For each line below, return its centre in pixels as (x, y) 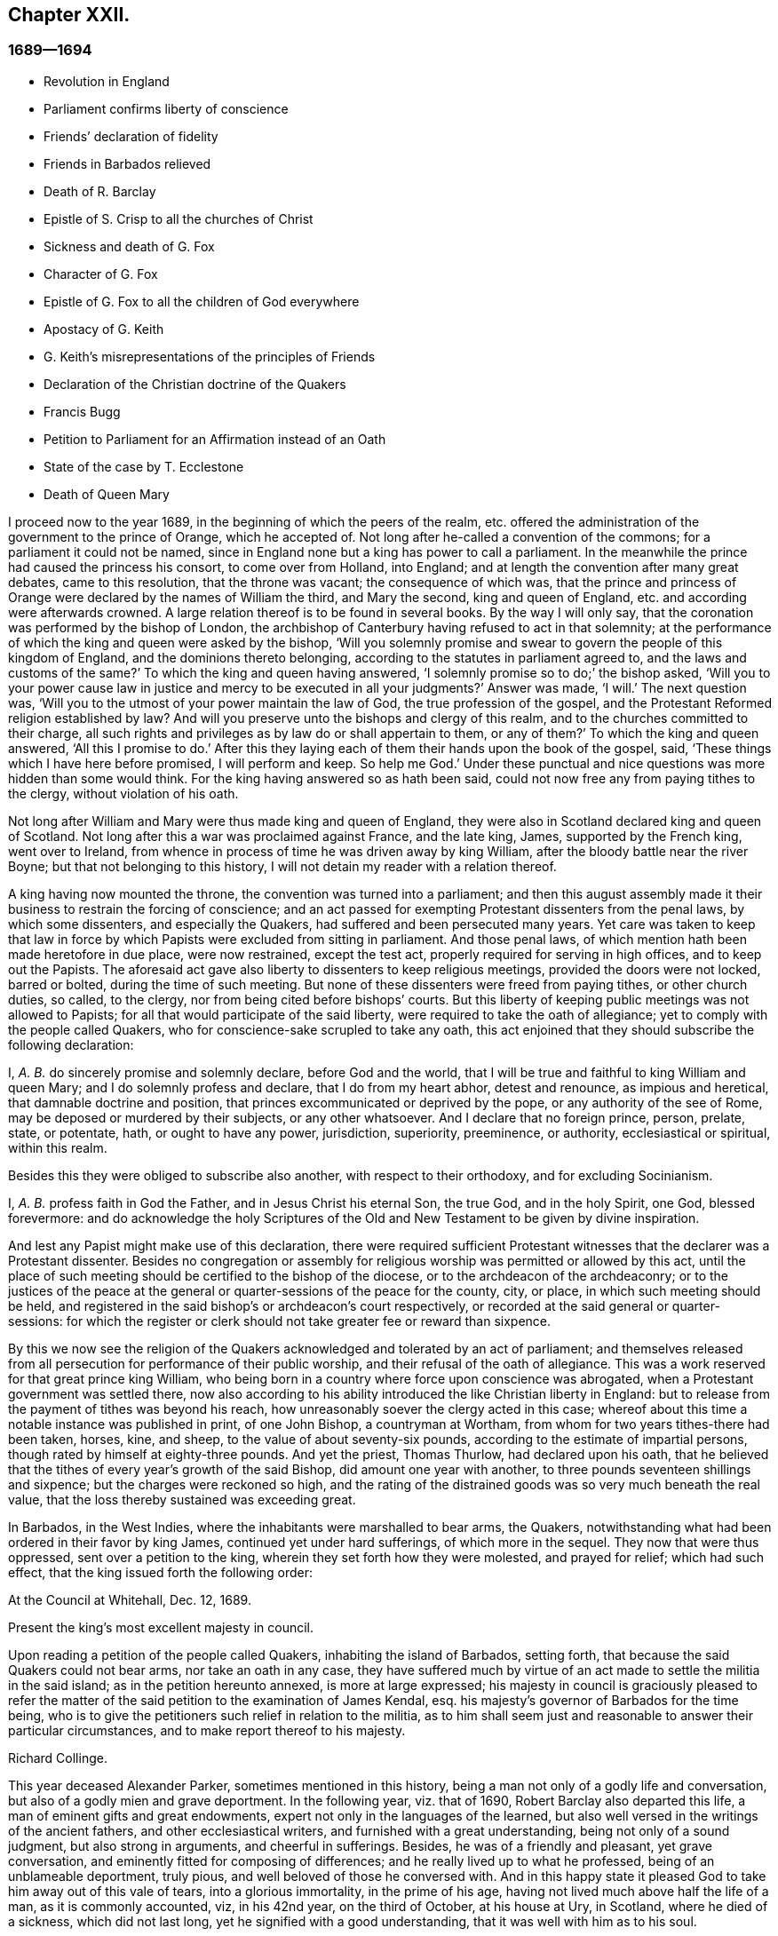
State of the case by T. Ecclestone (144, 466)
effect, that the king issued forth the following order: (161, 1572)
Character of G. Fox (101, 274)
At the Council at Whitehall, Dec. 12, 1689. (130, 1599)
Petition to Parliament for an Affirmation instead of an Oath (215, 439)
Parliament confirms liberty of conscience (166, 108)
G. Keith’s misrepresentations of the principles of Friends (210, 356)
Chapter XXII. (69, 15)
